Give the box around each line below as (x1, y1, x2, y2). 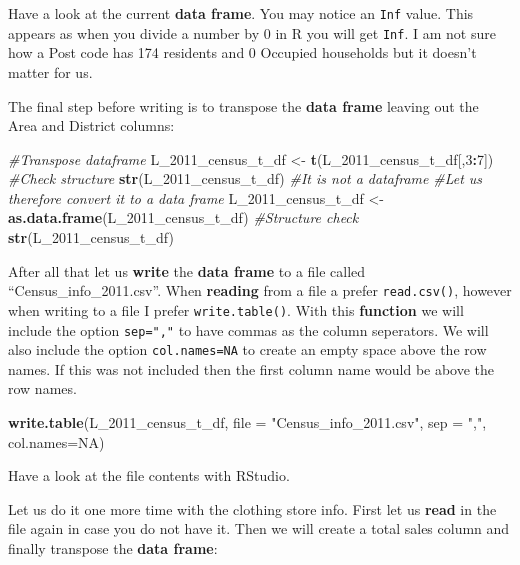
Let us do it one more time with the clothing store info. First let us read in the (8, 498, 497, 519)
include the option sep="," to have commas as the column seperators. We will (8, 319, 489, 340)
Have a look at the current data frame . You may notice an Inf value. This (8, 3, 474, 23)
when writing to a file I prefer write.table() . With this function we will (8, 299, 464, 320)
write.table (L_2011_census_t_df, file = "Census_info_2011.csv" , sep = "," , (8, 412, 487, 433)
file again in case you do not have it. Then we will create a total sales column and (8, 518, 510, 539)
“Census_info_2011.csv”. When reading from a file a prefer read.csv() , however (8, 280, 512, 301)
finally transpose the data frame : (8, 538, 218, 559)
